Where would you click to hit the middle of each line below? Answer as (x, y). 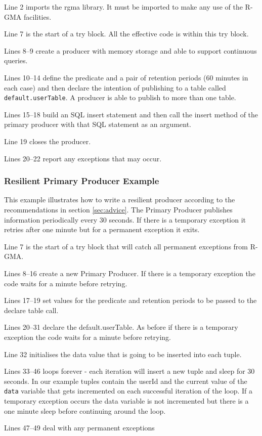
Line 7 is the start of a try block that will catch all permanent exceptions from (126, 246)
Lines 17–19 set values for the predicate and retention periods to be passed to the (130, 300)
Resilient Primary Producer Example (82, 181)
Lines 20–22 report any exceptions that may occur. (83, 158)
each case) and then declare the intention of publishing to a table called (115, 87)
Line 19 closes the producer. (48, 141)
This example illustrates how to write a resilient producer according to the (120, 200)
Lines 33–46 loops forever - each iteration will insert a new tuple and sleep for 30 (129, 371)
